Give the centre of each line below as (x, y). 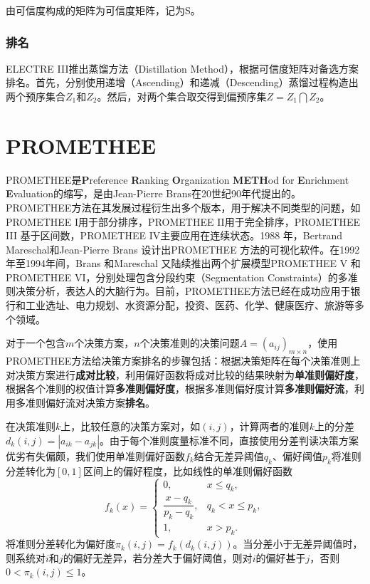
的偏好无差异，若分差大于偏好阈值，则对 (158, 557)
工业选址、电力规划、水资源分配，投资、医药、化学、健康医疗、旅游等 (190, 305)
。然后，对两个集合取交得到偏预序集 (182, 96)
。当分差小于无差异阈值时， (298, 544)
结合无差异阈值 (229, 456)
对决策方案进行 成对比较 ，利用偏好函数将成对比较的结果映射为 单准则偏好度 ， (185, 374)
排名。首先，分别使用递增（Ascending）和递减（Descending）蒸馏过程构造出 (182, 82)
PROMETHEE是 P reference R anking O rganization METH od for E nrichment (178, 179)
